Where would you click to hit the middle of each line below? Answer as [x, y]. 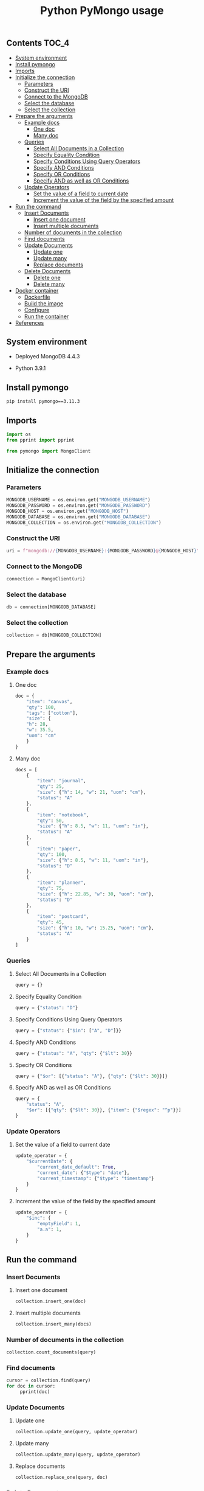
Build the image [44, 303]
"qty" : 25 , [51, 787]
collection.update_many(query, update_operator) [78, 1455]
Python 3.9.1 [30, 368]
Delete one [47, 277]
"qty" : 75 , [51, 889]
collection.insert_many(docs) [53, 1324]
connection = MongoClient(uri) [46, 579]
